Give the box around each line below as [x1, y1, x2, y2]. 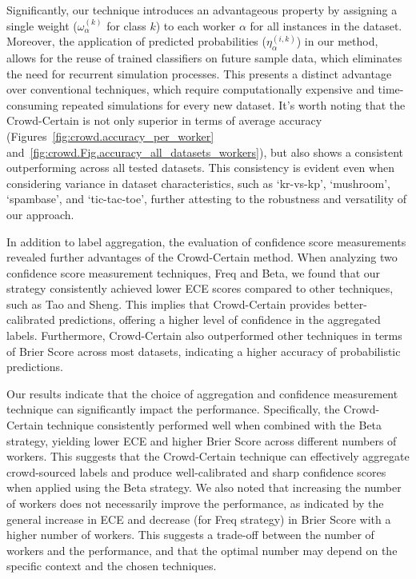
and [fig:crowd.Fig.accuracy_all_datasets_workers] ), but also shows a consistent [6, 143, 404, 160]
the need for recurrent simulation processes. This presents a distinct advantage [6, 65, 392, 82]
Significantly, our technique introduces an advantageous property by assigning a [6, 2, 398, 18]
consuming [6, 96, 58, 113]
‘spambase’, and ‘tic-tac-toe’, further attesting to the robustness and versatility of [6, 190, 407, 207]
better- [334, 295, 367, 312]
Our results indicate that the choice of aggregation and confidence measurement [6, 385, 398, 401]
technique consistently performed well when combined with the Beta [46, 417, 382, 433]
